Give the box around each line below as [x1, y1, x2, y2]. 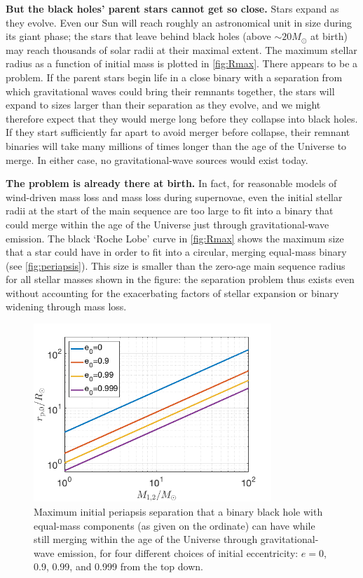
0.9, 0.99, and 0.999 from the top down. [34, 559, 203, 574]
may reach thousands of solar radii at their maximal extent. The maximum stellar [6, 42, 357, 57]
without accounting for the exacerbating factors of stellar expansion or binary [6, 285, 339, 300]
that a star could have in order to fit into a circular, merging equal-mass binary [6, 245, 347, 259]
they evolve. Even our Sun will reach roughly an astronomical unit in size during [6, 15, 352, 29]
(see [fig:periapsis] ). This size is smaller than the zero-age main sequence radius [6, 258, 345, 273]
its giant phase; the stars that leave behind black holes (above [6, 29, 271, 43]
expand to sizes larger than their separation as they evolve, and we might [6, 97, 321, 112]
